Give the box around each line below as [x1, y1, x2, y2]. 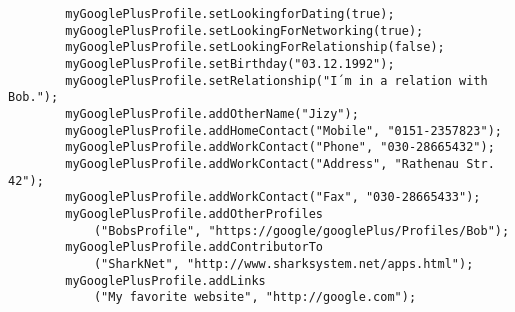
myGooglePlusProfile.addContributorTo [65, 240, 323, 255]
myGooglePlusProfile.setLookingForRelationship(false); [65, 40, 445, 55]
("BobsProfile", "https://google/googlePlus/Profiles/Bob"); [93, 223, 510, 238]
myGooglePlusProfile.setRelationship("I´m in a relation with [65, 73, 488, 88]
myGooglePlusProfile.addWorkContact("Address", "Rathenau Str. [65, 156, 495, 171]
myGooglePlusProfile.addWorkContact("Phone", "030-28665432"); [65, 140, 495, 155]
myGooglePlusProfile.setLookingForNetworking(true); [65, 23, 424, 38]
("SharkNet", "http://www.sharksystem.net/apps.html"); [93, 256, 474, 271]
